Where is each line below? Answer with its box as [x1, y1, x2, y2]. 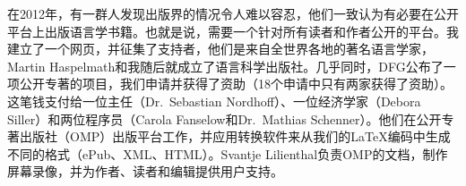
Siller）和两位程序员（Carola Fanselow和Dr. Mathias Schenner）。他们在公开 [7, 109, 442, 128]
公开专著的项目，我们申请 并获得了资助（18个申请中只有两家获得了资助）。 [19, 74, 453, 93]
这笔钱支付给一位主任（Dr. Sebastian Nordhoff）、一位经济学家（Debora [7, 91, 421, 110]
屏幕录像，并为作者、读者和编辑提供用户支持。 [7, 162, 283, 181]
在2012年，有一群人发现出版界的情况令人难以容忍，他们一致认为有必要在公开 [7, 4, 459, 22]
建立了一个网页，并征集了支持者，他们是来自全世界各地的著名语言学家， [7, 39, 434, 58]
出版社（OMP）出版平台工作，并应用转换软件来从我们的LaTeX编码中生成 [19, 127, 451, 146]
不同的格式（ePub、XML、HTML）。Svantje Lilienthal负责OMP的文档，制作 [7, 144, 448, 163]
